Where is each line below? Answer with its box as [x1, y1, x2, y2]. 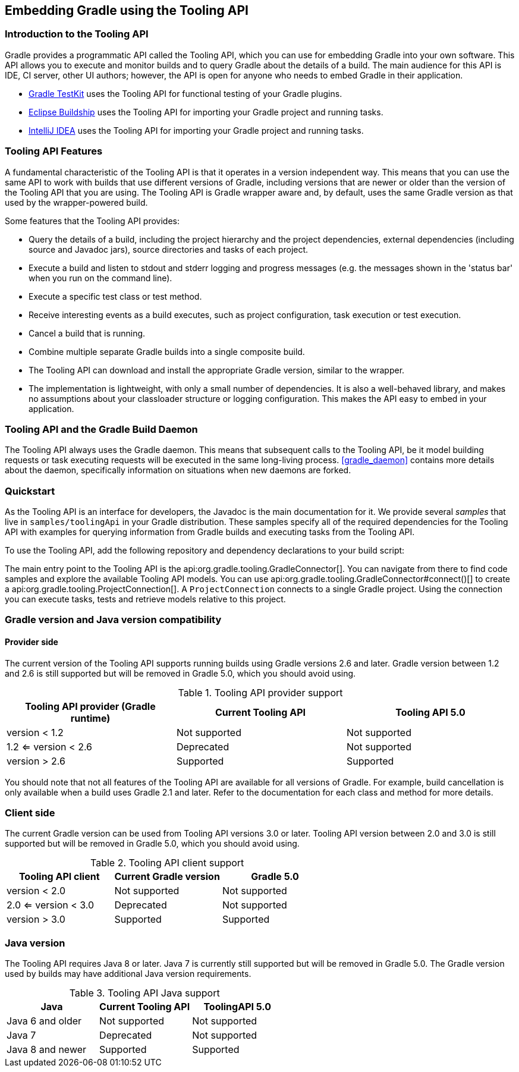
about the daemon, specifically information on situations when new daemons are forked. [5, 465, 351, 476]
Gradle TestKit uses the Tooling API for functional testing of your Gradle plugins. [29, 88, 342, 99]
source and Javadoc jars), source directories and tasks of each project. [29, 244, 309, 254]
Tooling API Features [5, 145, 103, 158]
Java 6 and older [7, 1015, 82, 1027]
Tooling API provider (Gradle [25, 700, 156, 712]
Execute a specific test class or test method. [29, 291, 202, 301]
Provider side [5, 637, 58, 647]
